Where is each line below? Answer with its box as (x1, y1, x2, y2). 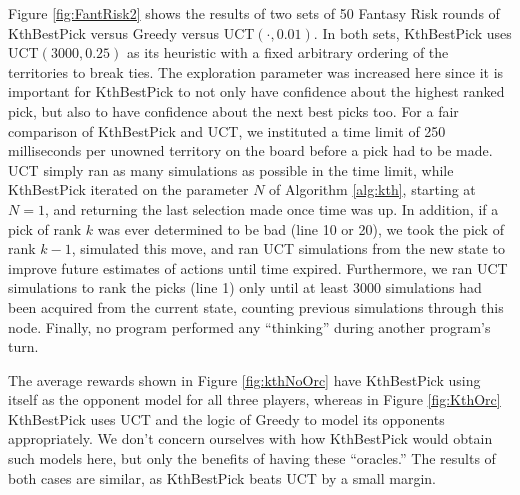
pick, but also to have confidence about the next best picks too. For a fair (8, 100, 459, 121)
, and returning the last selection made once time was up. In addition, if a (44, 198, 499, 219)
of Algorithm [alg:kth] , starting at (269, 179, 476, 200)
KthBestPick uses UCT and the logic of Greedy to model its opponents (8, 408, 445, 429)
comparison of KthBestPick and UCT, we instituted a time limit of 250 (8, 120, 446, 141)
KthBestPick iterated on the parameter (8, 179, 249, 200)
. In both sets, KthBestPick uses (313, 22, 512, 43)
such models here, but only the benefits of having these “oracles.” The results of (8, 448, 496, 469)
